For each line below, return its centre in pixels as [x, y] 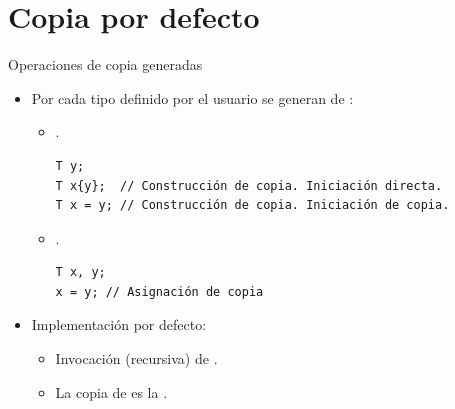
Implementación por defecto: [119, 324]
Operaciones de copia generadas [105, 64]
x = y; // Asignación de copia [159, 291]
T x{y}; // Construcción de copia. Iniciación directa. [249, 185]
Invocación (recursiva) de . [136, 358]
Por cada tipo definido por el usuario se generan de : [192, 97]
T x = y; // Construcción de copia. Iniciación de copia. [252, 205]
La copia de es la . [111, 391]
